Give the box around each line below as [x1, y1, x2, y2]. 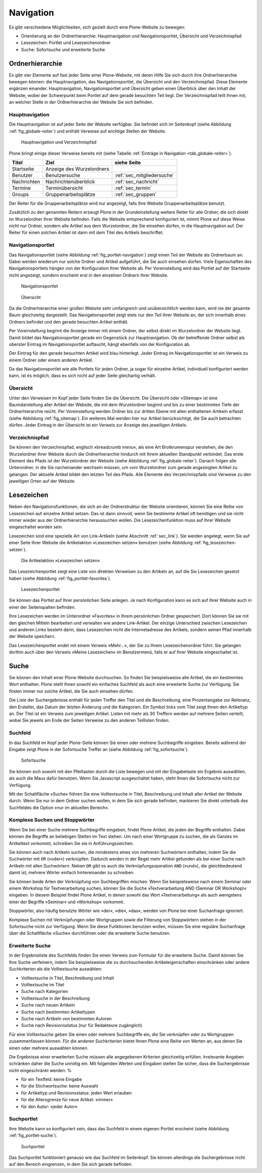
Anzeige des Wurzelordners [45, 165, 109, 172]
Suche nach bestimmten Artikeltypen [21, 1009, 96, 1015]
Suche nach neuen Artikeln [21, 1002, 75, 1008]
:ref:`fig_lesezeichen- [193, 540, 237, 546]
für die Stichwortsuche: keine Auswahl [21, 1083, 98, 1089]
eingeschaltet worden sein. [9, 524, 63, 530]
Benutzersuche [45, 172, 81, 179]
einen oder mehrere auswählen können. [9, 1045, 89, 1051]
